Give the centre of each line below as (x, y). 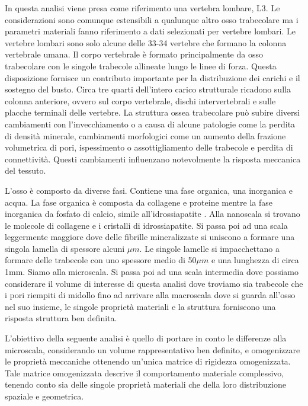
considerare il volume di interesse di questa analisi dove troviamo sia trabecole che (154, 283)
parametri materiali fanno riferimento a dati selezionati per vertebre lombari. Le (150, 31)
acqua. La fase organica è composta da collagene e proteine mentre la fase (139, 202)
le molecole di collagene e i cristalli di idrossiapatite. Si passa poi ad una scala (146, 225)
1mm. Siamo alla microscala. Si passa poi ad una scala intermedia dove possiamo (152, 272)
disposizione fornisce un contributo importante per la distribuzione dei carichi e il (153, 77)
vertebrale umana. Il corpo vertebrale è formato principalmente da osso (134, 54)
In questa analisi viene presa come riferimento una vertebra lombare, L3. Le (142, 8)
